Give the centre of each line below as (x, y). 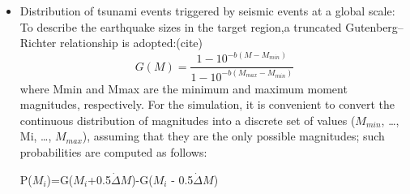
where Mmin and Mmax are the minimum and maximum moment (184, 88)
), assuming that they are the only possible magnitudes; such (233, 136)
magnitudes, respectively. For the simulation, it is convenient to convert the (207, 104)
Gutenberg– (374, 26)
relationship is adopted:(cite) (132, 43)
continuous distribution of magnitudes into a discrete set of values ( (188, 120)
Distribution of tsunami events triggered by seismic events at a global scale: (207, 11)
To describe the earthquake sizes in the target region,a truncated (181, 26)
